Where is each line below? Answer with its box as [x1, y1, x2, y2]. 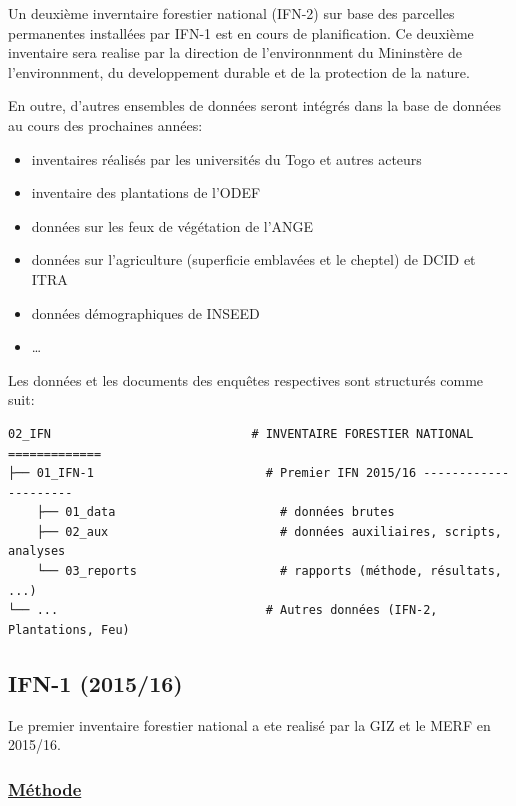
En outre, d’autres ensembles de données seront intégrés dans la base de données [8, 95, 501, 116]
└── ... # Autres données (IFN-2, [8, 603, 438, 618]
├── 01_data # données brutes [36, 505, 395, 520]
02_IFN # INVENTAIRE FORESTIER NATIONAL [8, 426, 474, 441]
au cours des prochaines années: [8, 114, 203, 135]
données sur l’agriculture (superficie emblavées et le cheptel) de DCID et [31, 249, 476, 270]
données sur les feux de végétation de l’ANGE [31, 215, 314, 236]
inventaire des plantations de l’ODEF [31, 182, 261, 203]
